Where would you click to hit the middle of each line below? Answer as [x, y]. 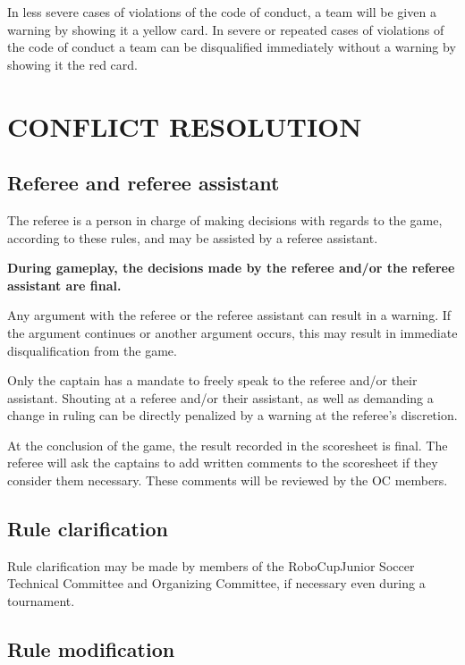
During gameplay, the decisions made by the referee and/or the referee [231, 268]
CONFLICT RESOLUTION [185, 126]
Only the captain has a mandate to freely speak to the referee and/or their [212, 380]
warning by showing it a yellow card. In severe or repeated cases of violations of [226, 29]
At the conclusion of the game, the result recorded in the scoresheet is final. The [228, 445]
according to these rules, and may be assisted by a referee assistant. [193, 237]
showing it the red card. [72, 64]
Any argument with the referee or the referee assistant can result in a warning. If [229, 315]
